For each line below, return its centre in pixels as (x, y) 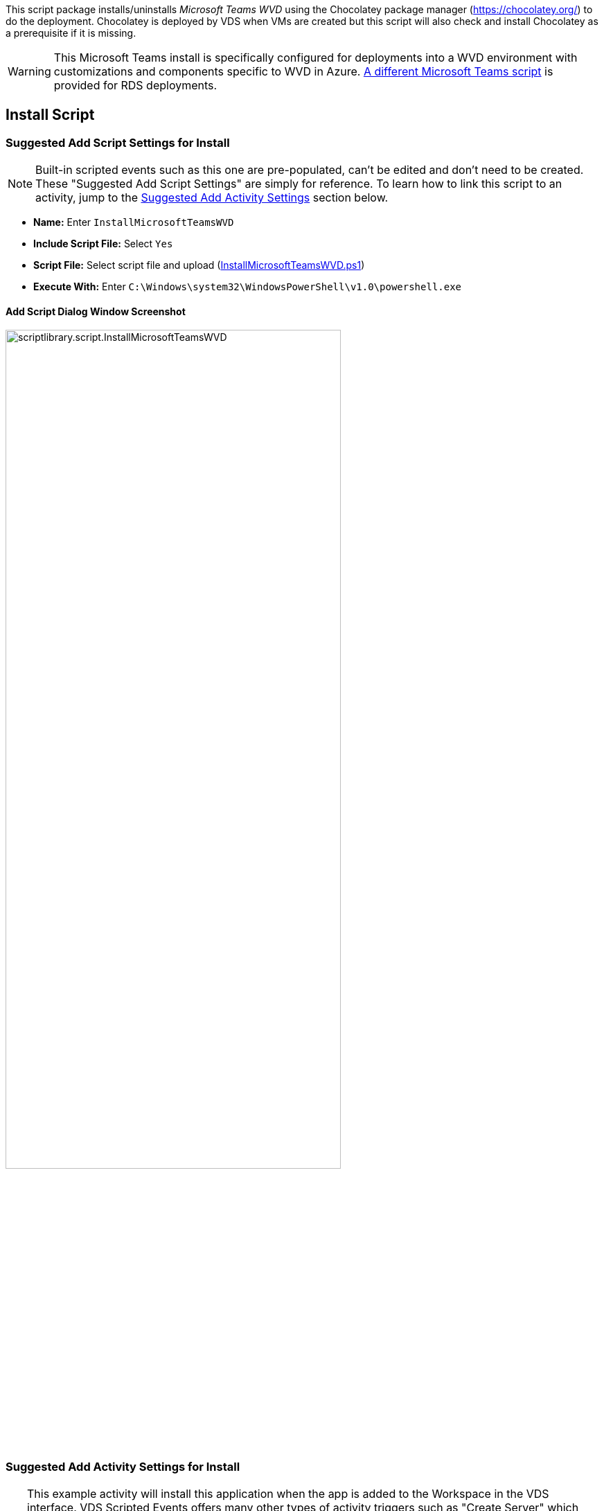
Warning (29, 71)
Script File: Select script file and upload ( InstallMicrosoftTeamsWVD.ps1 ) (199, 265)
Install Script (50, 115)
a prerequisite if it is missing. (71, 33)
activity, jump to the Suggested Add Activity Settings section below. (212, 198)
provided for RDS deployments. (135, 85)
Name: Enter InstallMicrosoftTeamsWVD (134, 222)
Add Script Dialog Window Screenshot (96, 311)
